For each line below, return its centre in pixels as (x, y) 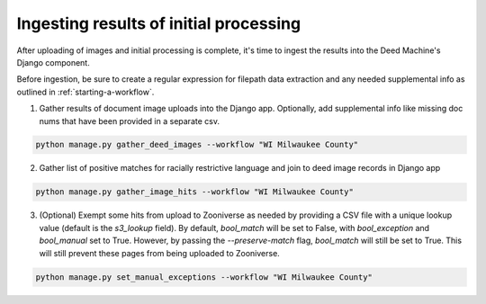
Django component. (53, 62)
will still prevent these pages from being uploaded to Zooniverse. (160, 253)
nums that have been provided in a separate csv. (130, 121)
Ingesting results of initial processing (159, 23)
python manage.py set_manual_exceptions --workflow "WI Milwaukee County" (204, 277)
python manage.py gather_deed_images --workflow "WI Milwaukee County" (197, 145)
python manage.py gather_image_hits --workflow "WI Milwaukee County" (195, 192)
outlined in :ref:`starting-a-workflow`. (85, 92)
